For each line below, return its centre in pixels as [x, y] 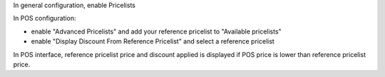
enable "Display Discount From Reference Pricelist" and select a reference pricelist [153, 41]
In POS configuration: [45, 19]
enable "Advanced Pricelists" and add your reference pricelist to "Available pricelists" [156, 31]
